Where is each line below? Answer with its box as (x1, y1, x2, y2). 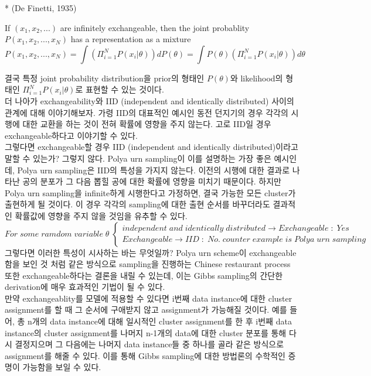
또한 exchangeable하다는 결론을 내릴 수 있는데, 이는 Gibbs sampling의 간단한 (5, 269, 283, 281)
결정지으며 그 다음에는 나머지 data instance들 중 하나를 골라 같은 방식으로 (15, 338, 284, 350)
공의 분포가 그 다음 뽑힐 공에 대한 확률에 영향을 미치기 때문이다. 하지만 (22, 175, 281, 187)
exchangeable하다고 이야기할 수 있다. (5, 129, 138, 141)
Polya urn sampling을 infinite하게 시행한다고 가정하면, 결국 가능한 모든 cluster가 (5, 186, 296, 199)
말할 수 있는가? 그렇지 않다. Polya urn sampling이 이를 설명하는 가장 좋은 (5, 152, 271, 164)
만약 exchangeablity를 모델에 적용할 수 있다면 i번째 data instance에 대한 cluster (5, 292, 292, 304)
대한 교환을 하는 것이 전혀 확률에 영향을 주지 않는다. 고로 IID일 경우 (22, 118, 271, 130)
